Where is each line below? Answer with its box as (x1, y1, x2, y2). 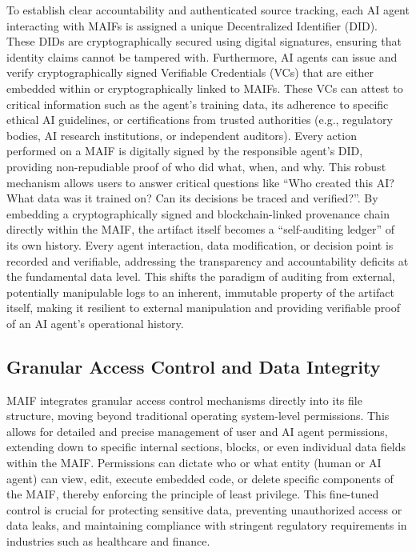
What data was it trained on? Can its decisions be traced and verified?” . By (6, 190, 378, 206)
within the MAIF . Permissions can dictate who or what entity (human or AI (6, 454, 382, 471)
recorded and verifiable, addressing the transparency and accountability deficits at (6, 252, 409, 269)
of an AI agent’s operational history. (6, 314, 184, 331)
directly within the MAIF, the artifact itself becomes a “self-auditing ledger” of (6, 221, 395, 238)
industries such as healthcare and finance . (6, 533, 210, 550)
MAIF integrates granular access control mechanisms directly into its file (6, 391, 362, 408)
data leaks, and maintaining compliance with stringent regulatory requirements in (6, 517, 407, 534)
